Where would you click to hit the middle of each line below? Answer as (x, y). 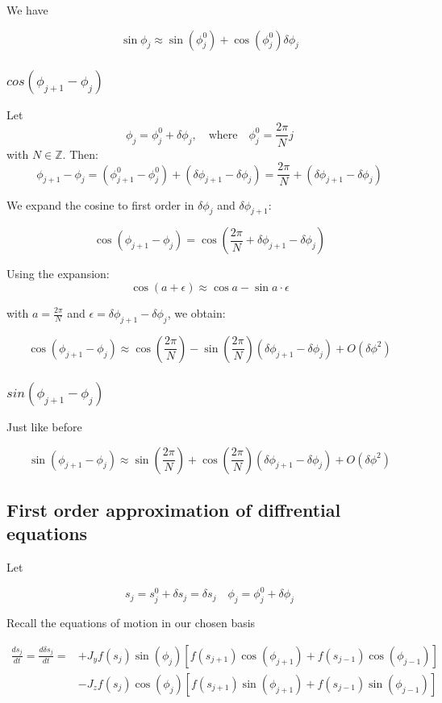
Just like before (44, 427)
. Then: (80, 154)
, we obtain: (196, 313)
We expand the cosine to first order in (100, 204)
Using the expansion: (58, 274)
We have (27, 10)
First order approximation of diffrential (174, 510)
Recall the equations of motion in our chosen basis (131, 623)
